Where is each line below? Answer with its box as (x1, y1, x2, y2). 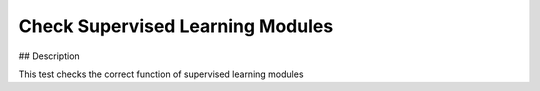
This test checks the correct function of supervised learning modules (18, 68, 304, 80)
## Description (18, 50, 80, 62)
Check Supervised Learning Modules (18, 15, 334, 37)
